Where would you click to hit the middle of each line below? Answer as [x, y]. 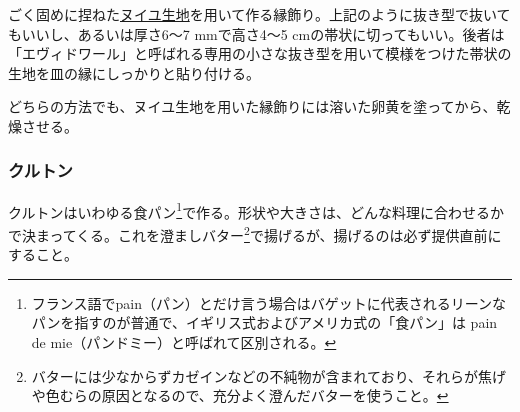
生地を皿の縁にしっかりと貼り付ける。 [134, 72]
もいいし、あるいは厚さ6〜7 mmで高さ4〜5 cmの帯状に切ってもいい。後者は [256, 33]
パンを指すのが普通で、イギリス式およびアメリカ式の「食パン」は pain [264, 322]
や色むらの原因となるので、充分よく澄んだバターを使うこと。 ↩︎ [240, 395]
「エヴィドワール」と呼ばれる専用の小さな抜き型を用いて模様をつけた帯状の [260, 53]
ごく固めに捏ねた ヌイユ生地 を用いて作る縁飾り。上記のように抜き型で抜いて [259, 14]
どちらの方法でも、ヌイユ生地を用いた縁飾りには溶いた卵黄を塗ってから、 [252, 106]
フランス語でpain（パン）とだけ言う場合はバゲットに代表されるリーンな [268, 302]
